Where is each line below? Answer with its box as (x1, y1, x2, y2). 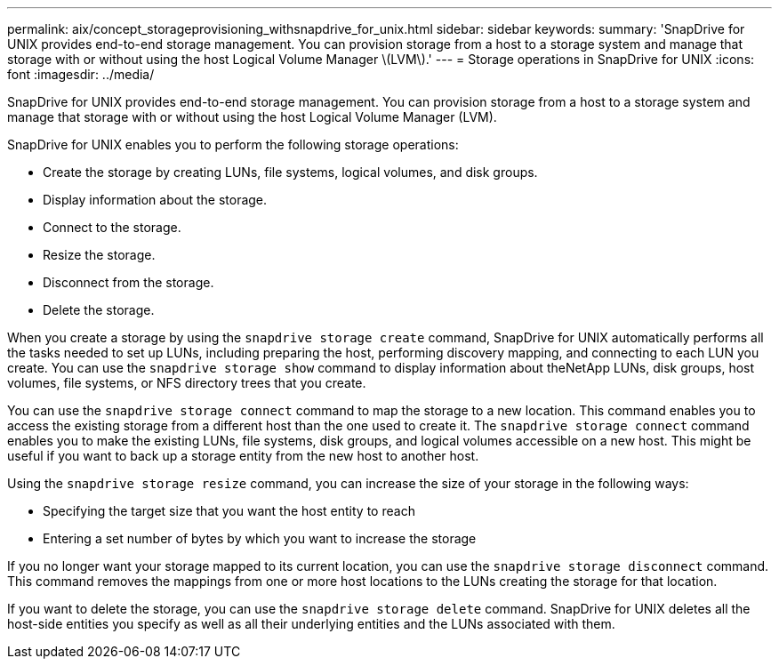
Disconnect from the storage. (43, 275, 214, 290)
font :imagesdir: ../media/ (7, 67, 155, 82)
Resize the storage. (43, 247, 156, 262)
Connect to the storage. (43, 220, 181, 235)
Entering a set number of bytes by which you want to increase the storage (43, 531, 477, 546)
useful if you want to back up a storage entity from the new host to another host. (7, 448, 479, 463)
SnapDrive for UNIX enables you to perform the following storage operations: (7, 137, 459, 152)
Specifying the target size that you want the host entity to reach (43, 503, 415, 518)
